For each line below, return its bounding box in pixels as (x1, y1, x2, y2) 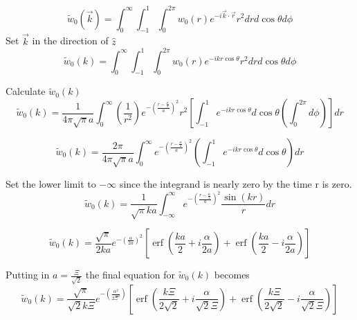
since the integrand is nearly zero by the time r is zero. (119, 177, 352, 190)
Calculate (6, 84, 46, 98)
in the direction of (32, 33, 109, 48)
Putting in (6, 267, 50, 282)
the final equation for (85, 267, 176, 282)
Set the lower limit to (6, 177, 96, 190)
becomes (214, 267, 250, 282)
